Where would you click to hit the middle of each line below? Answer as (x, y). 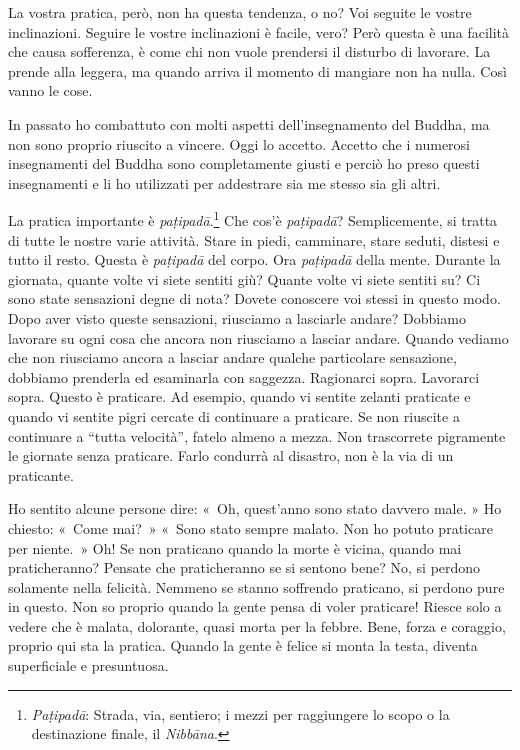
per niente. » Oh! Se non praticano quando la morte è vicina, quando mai (235, 547)
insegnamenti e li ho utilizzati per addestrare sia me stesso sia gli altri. (224, 182)
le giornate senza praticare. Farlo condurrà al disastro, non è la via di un (231, 455)
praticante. (41, 474)
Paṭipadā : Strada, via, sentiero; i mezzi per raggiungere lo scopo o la (240, 713)
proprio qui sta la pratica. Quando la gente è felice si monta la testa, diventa (243, 645)
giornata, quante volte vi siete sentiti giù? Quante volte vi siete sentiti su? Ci (244, 278)
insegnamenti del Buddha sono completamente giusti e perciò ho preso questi (244, 163)
